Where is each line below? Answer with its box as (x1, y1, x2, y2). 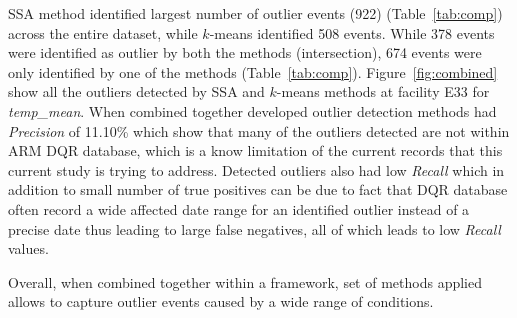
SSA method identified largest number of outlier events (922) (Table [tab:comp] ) (8, 3, 503, 23)
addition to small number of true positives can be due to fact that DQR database (8, 179, 508, 200)
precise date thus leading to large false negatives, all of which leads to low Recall (8, 218, 501, 239)
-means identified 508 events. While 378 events (209, 22, 495, 43)
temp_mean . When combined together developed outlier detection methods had (8, 100, 497, 121)
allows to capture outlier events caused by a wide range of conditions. (8, 291, 434, 312)
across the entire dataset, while (8, 22, 198, 43)
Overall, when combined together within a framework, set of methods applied (8, 271, 482, 292)
